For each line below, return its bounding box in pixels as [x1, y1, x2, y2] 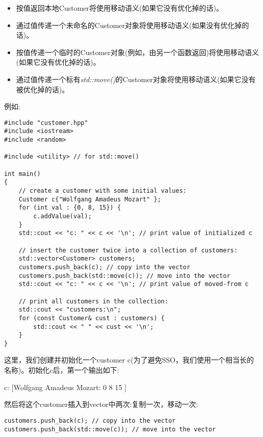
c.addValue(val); [33, 212, 92, 220]
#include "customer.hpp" [4, 119, 88, 126]
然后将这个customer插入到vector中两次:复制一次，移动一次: [4, 399, 198, 409]
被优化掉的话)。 [16, 84, 69, 94]
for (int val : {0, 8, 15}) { [18, 204, 121, 212]
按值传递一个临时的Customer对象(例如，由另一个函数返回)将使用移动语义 [16, 46, 259, 57]
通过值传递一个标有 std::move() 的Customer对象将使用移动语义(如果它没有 [16, 73, 256, 84]
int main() [4, 170, 41, 177]
